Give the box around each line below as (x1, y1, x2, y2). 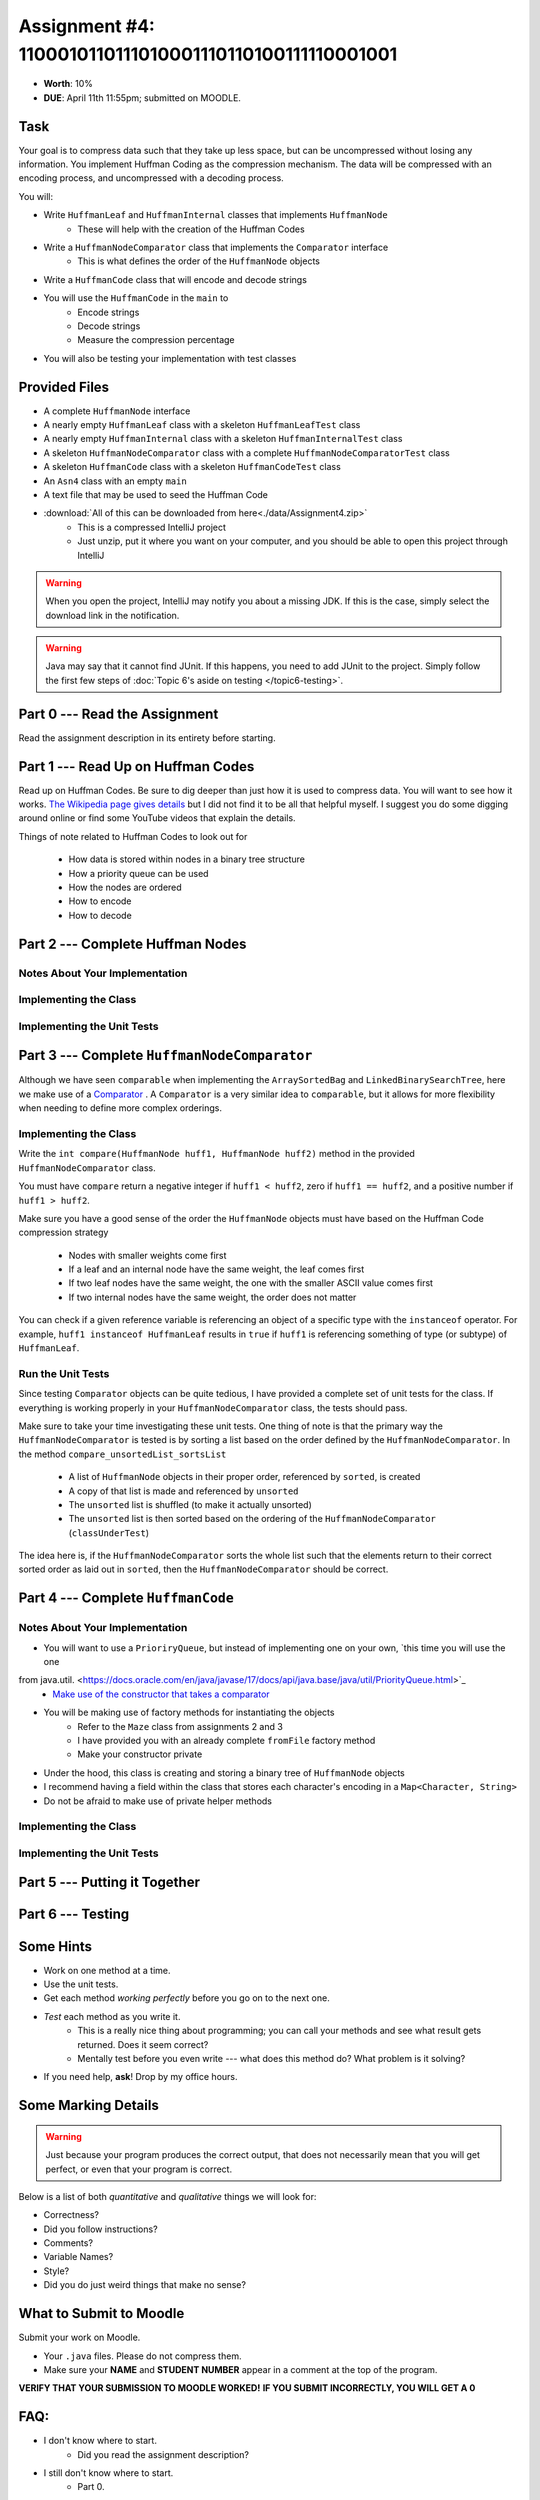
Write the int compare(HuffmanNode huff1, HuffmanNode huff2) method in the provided (18, 1148, 415, 1160)
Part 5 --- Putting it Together (18, 1874, 200, 1891)
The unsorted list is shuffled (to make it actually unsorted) (68, 1498, 312, 1510)
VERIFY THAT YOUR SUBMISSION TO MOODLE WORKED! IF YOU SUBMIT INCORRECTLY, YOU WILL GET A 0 (18, 2382, 476, 2394)
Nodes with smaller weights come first (68, 1249, 227, 1261)
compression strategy (18, 1226, 109, 1239)
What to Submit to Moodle (18, 2305, 185, 2322)
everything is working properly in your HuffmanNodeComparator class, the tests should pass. (18, 1401, 408, 1414)
